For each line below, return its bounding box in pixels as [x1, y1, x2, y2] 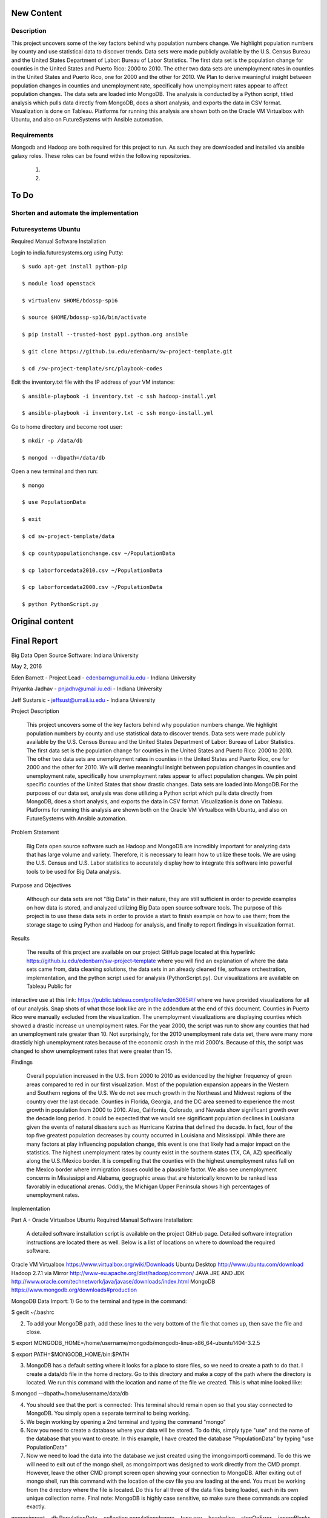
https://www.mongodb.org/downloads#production [11, 1286, 137, 1293]
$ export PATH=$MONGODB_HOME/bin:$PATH [11, 1350, 130, 1358]
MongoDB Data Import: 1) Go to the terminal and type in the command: [11, 1297, 187, 1305]
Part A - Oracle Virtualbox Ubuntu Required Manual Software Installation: [11, 1216, 193, 1224]
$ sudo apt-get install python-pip [22, 263, 128, 270]
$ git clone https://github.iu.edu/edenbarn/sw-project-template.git [22, 348, 233, 355]
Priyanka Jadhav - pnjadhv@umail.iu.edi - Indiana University [11, 685, 162, 692]
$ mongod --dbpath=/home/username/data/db [11, 1390, 129, 1397]
